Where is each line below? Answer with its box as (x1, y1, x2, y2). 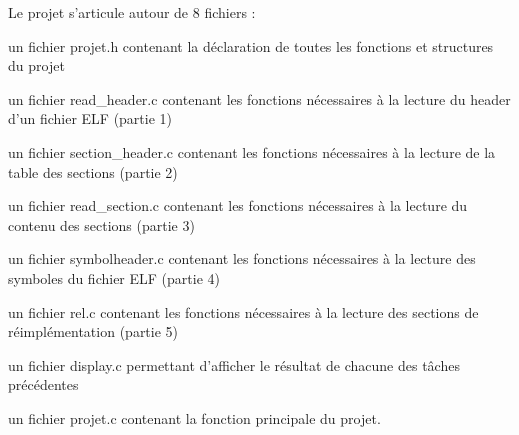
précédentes (8, 374, 79, 395)
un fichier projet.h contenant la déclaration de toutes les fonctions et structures (8, 35, 494, 56)
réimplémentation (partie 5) (8, 321, 179, 342)
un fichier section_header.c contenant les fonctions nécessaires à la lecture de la (8, 141, 496, 162)
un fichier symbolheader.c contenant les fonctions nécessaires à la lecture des (8, 248, 476, 269)
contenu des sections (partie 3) (8, 214, 195, 235)
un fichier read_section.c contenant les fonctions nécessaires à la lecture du (8, 195, 468, 216)
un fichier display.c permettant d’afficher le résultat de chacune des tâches (8, 354, 460, 375)
